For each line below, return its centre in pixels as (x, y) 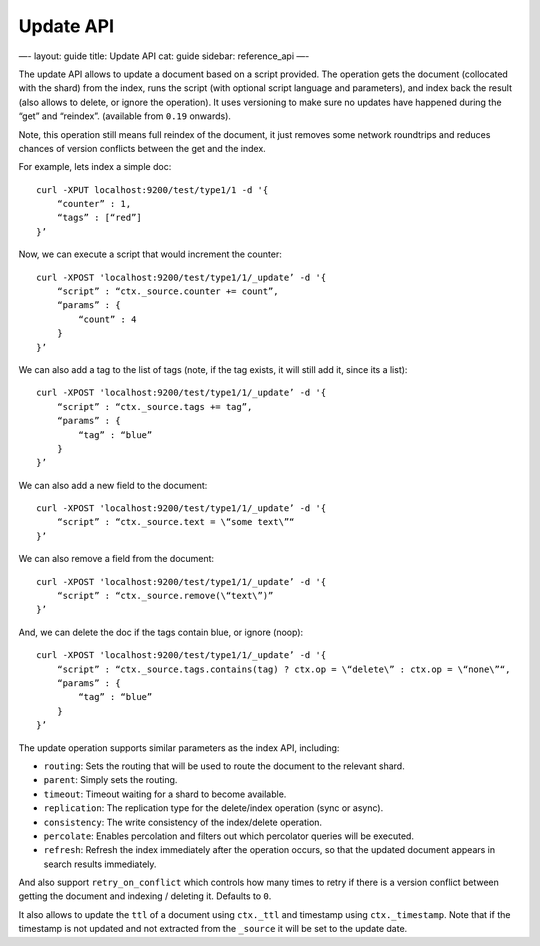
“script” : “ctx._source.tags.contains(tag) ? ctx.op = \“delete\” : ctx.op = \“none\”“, (283, 669)
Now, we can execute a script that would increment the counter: (150, 254)
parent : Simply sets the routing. (110, 780)
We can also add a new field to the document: (113, 485)
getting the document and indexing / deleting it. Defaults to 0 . (145, 896)
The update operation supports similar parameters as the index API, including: (179, 747)
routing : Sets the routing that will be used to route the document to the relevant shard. (224, 766)
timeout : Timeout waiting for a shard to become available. (165, 794)
